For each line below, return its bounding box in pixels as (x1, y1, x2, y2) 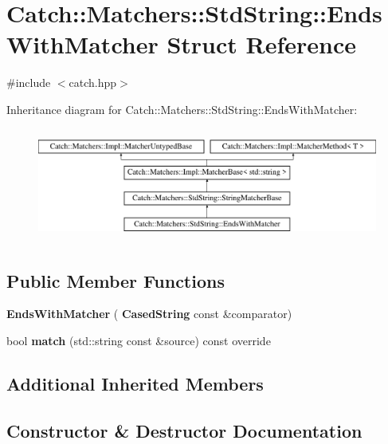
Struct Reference (167, 28, 357, 61)
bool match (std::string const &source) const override (6, 332, 271, 348)
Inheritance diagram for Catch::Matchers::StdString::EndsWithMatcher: (6, 100, 358, 117)
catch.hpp (69, 74, 117, 91)
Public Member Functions (6, 268, 225, 293)
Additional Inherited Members (6, 371, 264, 395)
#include (6, 74, 51, 91)
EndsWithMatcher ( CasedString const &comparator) (6, 305, 292, 322)
